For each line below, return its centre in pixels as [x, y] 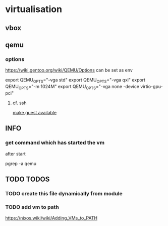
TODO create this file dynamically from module [64, 193]
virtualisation [34, 9]
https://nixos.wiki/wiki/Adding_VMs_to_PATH [51, 218]
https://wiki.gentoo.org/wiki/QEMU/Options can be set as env [69, 70]
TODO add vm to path [32, 207]
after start [16, 154]
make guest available [35, 112]
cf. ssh [19, 103]
